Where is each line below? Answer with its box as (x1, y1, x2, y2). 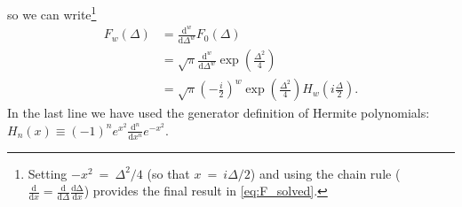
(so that (147, 164, 190, 182)
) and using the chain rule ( (250, 164, 401, 182)
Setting (28, 164, 68, 182)
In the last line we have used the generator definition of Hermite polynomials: (7, 103, 430, 122)
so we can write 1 (7, 3, 97, 23)
